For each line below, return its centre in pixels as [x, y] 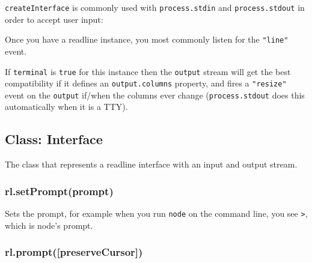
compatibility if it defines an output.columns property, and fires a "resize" [146, 83]
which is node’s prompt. [49, 225]
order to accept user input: [54, 19]
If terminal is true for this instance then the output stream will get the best [148, 71]
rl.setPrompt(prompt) [59, 191]
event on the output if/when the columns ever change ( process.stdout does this [155, 95]
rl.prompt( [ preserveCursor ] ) [74, 252]
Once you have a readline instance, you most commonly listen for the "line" [147, 39]
